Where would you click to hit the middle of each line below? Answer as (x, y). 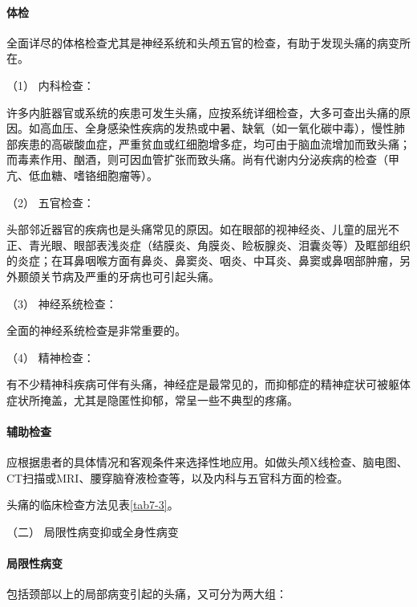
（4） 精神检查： (51, 357)
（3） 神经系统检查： (62, 303)
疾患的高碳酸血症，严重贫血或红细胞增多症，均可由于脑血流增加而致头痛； (214, 143)
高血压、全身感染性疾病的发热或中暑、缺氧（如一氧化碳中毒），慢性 (217, 128)
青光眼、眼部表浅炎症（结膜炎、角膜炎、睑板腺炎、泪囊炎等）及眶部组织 (219, 244)
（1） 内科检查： (51, 85)
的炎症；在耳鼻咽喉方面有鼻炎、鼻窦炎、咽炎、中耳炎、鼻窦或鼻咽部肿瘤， (203, 261)
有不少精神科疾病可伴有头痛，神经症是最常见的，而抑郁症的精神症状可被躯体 (208, 384)
